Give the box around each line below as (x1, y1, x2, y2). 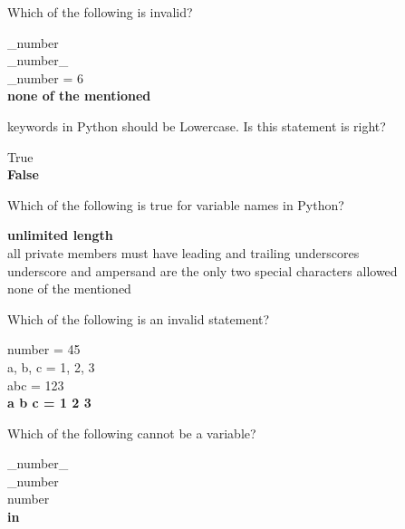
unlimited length (7, 226, 113, 245)
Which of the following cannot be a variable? (7, 423, 256, 442)
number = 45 (7, 340, 81, 359)
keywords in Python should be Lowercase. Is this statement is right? (7, 116, 386, 135)
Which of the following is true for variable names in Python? (7, 195, 344, 214)
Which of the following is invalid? (7, 3, 193, 21)
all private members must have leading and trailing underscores (7, 243, 360, 262)
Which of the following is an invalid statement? (7, 309, 270, 328)
